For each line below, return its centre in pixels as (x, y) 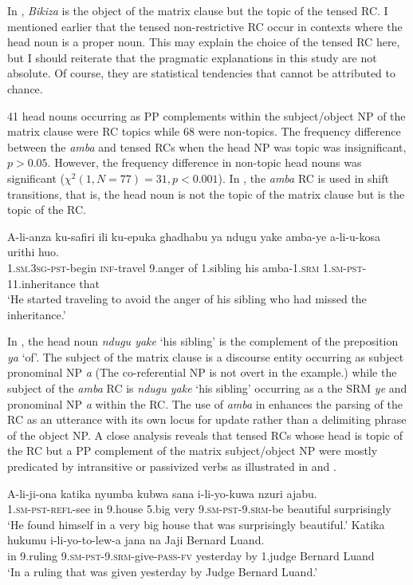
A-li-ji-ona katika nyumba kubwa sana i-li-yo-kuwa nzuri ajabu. (162, 493)
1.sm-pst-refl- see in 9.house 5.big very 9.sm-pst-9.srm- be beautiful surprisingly (199, 509)
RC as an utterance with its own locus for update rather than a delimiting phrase (207, 419)
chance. (25, 88)
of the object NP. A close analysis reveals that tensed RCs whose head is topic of (205, 435)
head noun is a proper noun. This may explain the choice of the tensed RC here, (204, 42)
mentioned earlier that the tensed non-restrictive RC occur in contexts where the (205, 26)
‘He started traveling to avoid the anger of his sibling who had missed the (187, 299)
